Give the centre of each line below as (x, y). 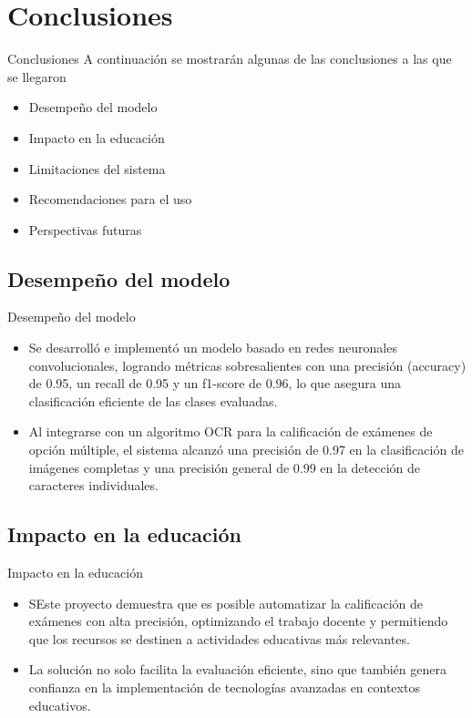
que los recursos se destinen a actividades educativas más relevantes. (219, 638)
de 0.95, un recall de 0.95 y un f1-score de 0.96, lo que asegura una (215, 383)
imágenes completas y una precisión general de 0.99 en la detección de (224, 467)
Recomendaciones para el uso (110, 199)
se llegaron (37, 76)
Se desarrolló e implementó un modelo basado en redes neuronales (213, 348)
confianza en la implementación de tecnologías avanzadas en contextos (224, 687)
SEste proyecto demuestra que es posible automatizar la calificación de (226, 603)
